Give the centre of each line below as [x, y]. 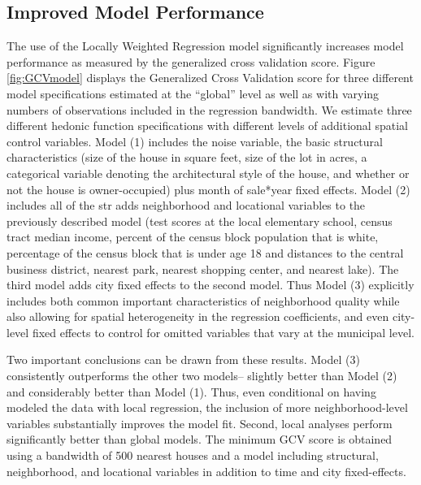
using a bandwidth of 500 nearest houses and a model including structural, [193, 455]
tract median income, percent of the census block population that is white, [193, 237]
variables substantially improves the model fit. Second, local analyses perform [200, 423]
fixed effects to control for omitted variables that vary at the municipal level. [223, 332]
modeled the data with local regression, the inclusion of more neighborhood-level [207, 407]
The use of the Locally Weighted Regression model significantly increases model [205, 46]
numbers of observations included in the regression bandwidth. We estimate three [209, 109]
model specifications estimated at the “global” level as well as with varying [193, 93]
